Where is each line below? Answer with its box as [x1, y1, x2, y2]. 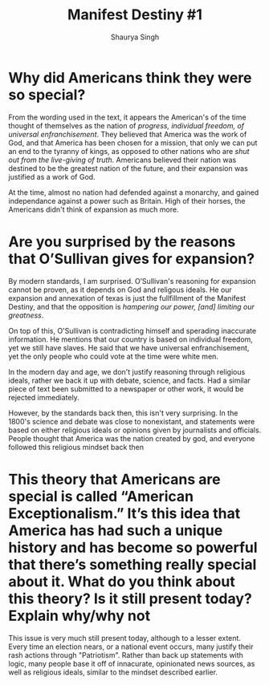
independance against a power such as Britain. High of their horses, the [8, 196, 246, 205]
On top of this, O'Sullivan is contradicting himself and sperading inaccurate [8, 326, 257, 335]
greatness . [8, 310, 44, 320]
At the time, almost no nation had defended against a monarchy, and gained [8, 187, 259, 197]
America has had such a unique [8, 521, 223, 539]
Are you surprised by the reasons [8, 233, 236, 250]
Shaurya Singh [111, 32, 159, 42]
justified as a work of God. [8, 172, 96, 181]
